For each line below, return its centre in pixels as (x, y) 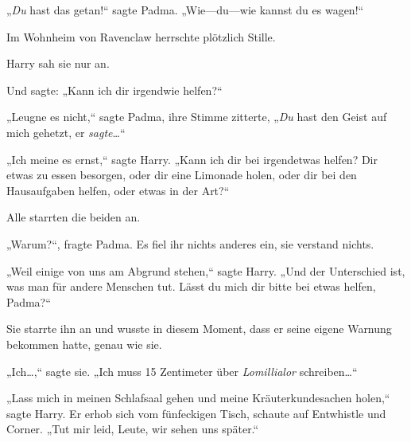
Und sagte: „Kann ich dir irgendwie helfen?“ (114, 90)
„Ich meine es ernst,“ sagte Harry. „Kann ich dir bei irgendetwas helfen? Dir (192, 159)
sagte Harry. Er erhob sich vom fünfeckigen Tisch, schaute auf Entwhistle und (196, 413)
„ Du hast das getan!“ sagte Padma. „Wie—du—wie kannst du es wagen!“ (185, 10)
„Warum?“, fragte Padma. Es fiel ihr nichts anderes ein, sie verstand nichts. (190, 243)
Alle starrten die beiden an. (74, 217)
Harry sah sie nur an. (58, 63)
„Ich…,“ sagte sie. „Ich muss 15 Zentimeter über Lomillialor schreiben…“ (182, 371)
